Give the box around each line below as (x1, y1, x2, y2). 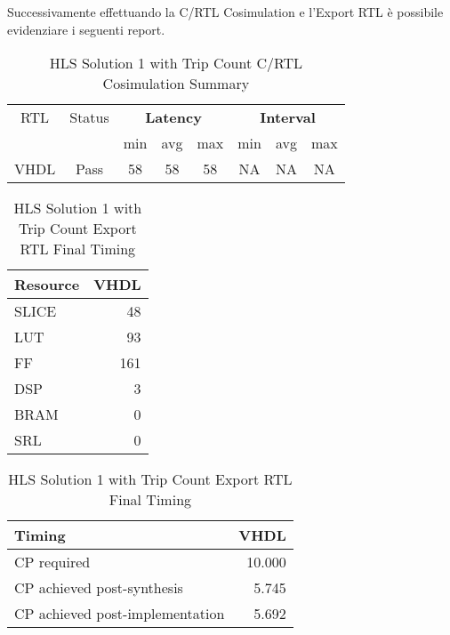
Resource (14, 274, 80, 295)
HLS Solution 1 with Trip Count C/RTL (49, 52, 303, 74)
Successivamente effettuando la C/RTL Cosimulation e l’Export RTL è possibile (7, 3, 444, 20)
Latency (145, 107, 202, 128)
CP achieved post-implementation (14, 603, 225, 624)
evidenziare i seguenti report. (7, 20, 165, 38)
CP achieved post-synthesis (14, 577, 183, 599)
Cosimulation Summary (102, 73, 250, 94)
